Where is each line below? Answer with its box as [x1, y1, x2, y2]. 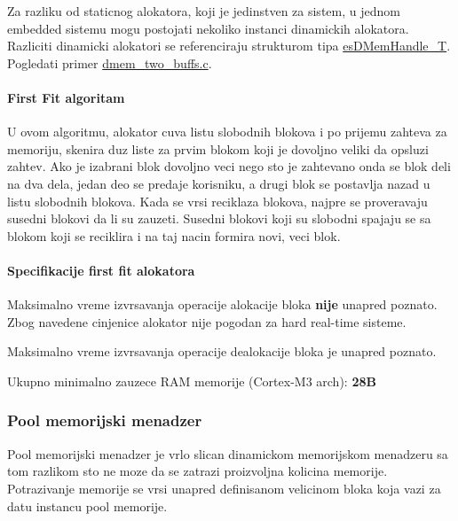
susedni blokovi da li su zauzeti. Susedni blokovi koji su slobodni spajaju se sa [7, 209, 431, 228]
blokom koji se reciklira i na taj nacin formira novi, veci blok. [7, 226, 341, 245]
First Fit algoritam [7, 88, 125, 106]
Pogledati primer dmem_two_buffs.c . [7, 53, 212, 72]
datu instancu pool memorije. [7, 496, 168, 515]
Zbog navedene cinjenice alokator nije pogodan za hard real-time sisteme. [7, 312, 407, 330]
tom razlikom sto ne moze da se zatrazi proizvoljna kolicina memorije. [7, 462, 388, 480]
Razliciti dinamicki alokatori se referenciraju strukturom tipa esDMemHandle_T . [7, 36, 451, 55]
